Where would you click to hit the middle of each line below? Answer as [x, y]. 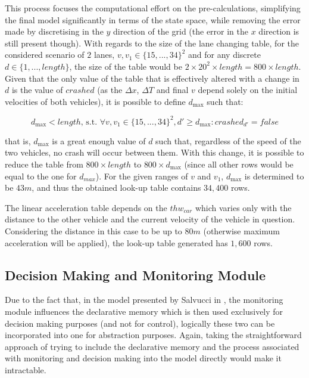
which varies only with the [243, 207]
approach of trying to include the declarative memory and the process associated [152, 346]
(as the [110, 90]
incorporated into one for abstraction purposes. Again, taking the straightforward [153, 335]
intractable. [26, 369]
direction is [279, 31]
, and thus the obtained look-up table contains [116, 188]
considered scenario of [45, 55]
